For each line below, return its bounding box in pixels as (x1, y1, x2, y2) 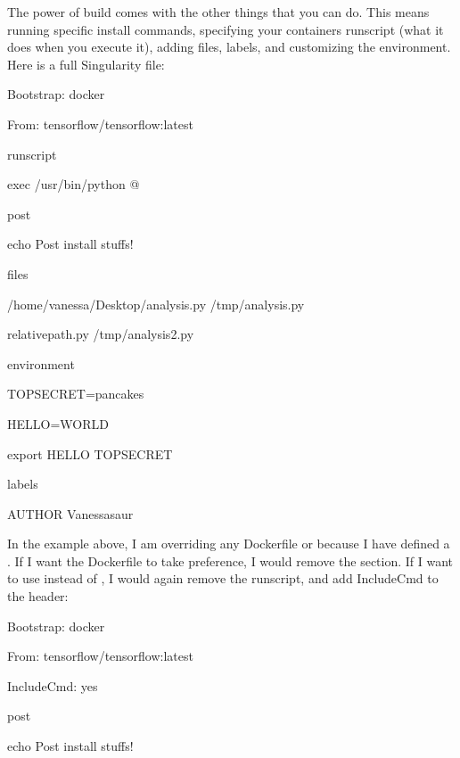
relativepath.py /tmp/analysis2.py (7, 325, 194, 343)
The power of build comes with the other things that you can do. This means (7, 3, 430, 21)
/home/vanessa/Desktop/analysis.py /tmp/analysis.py (7, 294, 305, 313)
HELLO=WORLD (7, 414, 109, 433)
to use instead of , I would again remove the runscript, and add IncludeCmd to (7, 569, 439, 588)
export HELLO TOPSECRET (7, 444, 173, 463)
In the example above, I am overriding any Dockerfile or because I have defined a (7, 534, 450, 553)
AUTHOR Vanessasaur (7, 504, 134, 523)
